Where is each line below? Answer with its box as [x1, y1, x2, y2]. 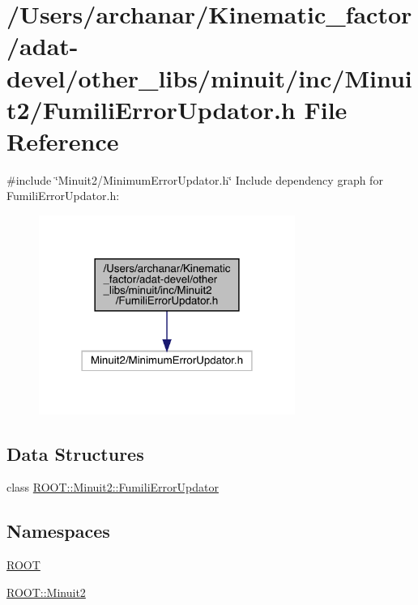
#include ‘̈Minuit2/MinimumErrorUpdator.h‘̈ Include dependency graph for [6, 171, 383, 188]
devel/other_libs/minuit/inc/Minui [6, 61, 412, 94]
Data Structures [6, 441, 144, 466]
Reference [6, 124, 119, 157]
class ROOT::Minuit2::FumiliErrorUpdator [6, 479, 219, 496]
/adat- [6, 29, 79, 62]
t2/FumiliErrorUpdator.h [6, 92, 296, 126]
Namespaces [6, 518, 110, 543]
